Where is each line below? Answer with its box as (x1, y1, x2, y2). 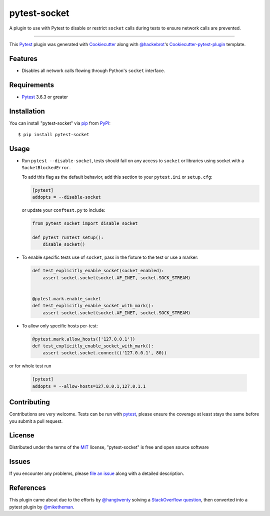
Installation (9, 107, 45, 115)
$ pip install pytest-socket (18, 132, 89, 138)
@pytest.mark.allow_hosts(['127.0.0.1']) (32, 336, 135, 342)
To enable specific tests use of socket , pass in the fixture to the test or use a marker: (21, 254, 198, 260)
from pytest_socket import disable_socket (32, 221, 138, 226)
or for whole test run (9, 363, 51, 369)
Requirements (9, 81, 54, 89)
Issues (9, 457, 30, 466)
